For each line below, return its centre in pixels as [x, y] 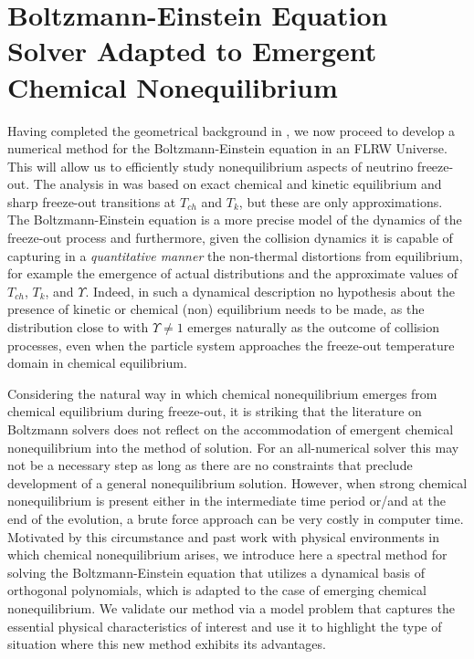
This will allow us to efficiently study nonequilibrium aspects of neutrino [211, 166]
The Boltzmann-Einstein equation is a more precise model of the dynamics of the [235, 220]
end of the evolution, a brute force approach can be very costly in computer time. [236, 518]
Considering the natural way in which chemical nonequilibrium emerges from [222, 393]
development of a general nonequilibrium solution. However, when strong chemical [237, 482]
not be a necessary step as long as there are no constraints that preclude [210, 465]
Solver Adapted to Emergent [192, 51]
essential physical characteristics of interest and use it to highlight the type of [225, 626]
